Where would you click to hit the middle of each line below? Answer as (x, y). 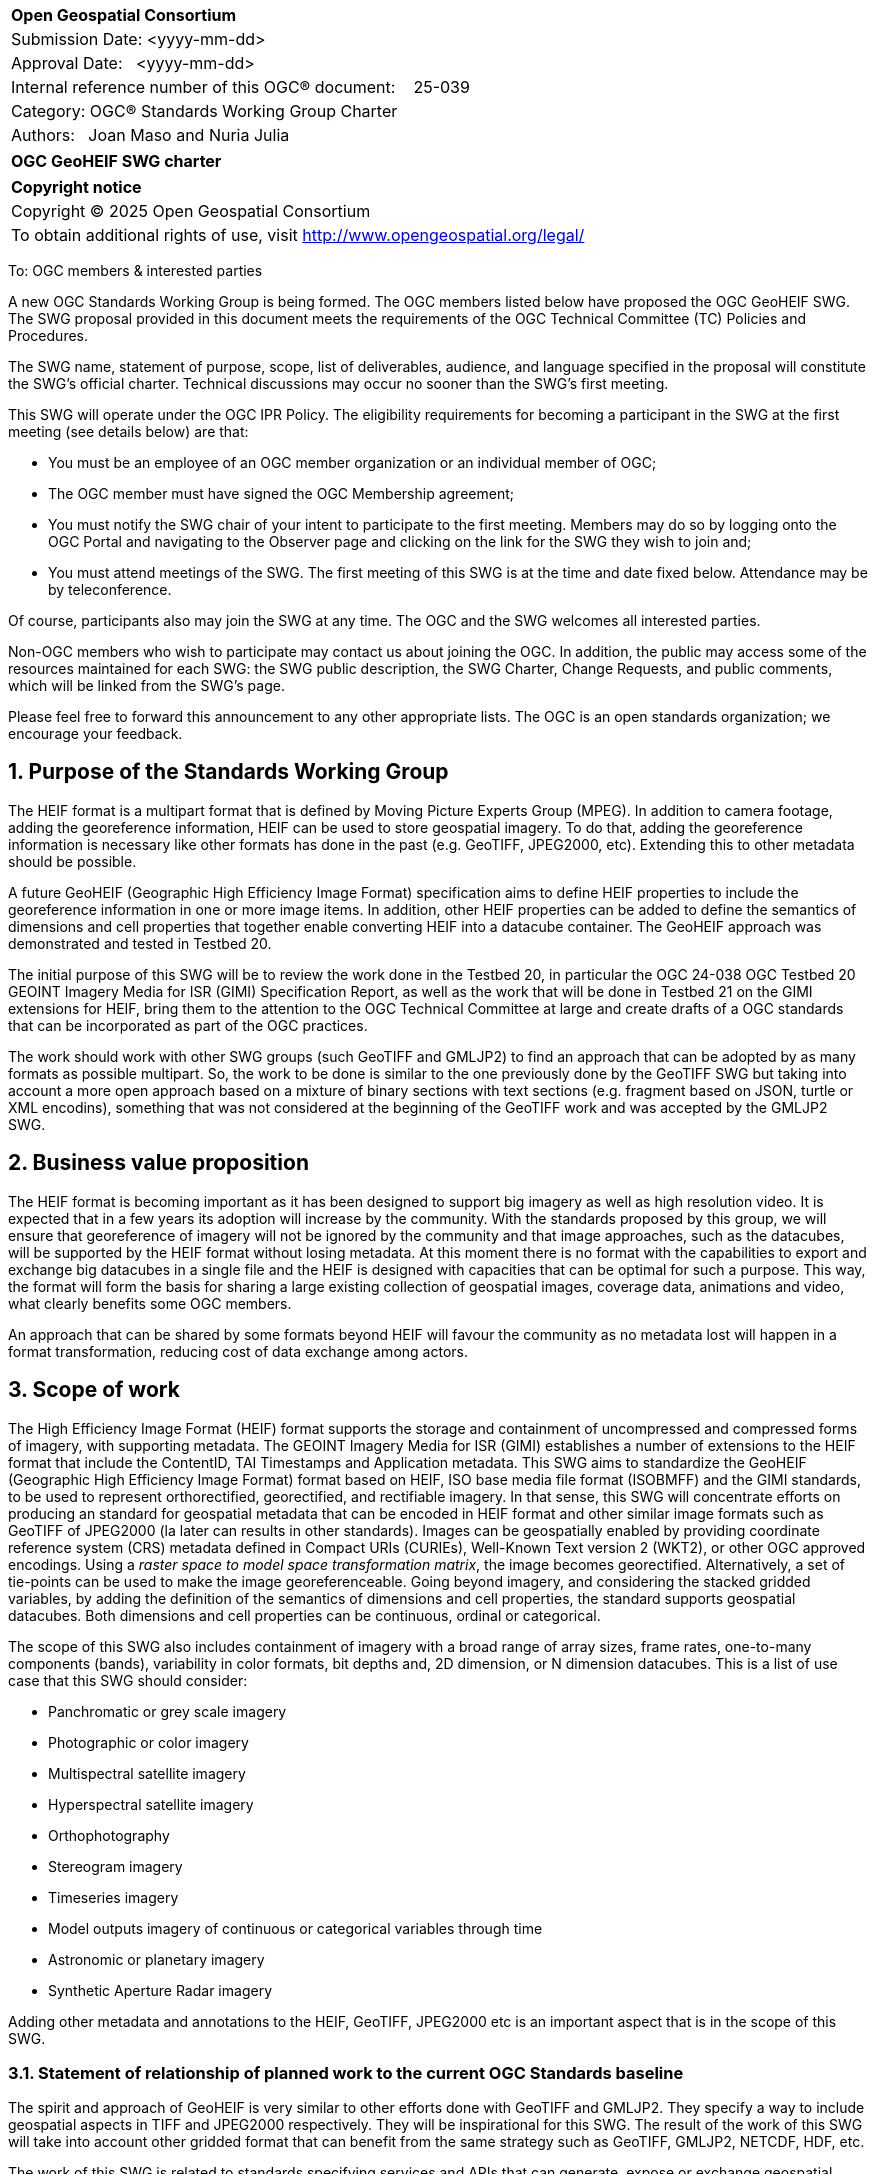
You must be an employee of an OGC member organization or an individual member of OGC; (352, 462)
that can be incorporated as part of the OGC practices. (188, 1025)
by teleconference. (110, 589)
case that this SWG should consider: (128, 1680)
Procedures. (48, 335)
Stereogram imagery (115, 1866)
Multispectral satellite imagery (147, 1773)
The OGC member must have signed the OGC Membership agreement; (281, 493)
